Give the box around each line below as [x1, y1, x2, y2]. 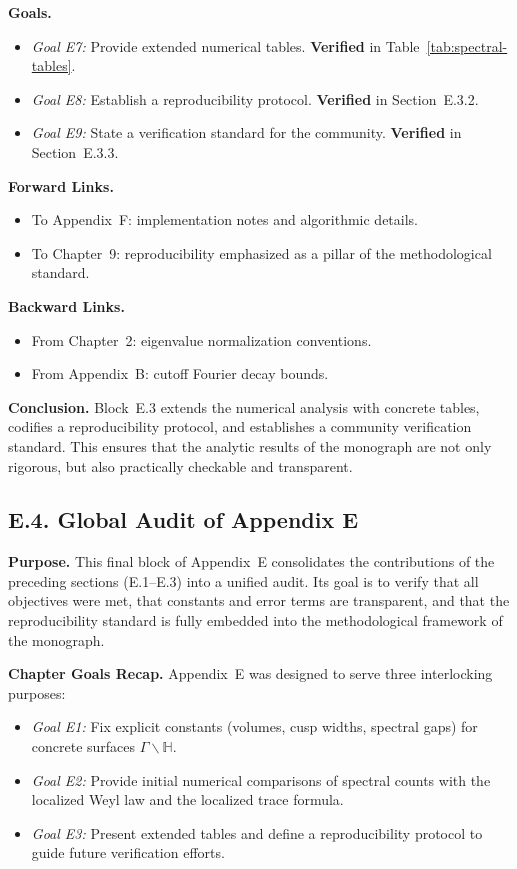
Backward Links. [8, 295, 125, 316]
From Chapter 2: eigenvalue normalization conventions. [31, 329, 372, 350]
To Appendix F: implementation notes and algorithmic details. [31, 209, 418, 230]
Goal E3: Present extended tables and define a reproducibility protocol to [31, 822, 483, 843]
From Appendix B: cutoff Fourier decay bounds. [31, 363, 329, 384]
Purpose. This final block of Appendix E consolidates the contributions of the [8, 551, 495, 572]
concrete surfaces [31, 736, 136, 757]
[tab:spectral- [426, 35, 508, 56]
